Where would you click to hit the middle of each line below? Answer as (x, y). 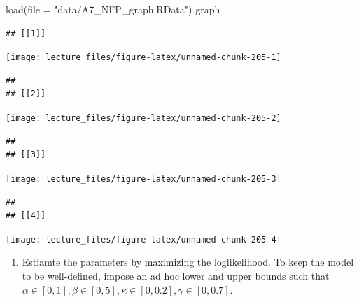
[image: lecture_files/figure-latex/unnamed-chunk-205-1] (143, 58)
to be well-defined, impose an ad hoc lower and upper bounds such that (176, 275)
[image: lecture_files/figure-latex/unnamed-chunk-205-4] (143, 239)
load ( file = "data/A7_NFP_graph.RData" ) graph (113, 9)
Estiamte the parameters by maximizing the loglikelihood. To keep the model (188, 262)
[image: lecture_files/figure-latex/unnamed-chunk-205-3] (143, 179)
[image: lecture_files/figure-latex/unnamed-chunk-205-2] (143, 118)
